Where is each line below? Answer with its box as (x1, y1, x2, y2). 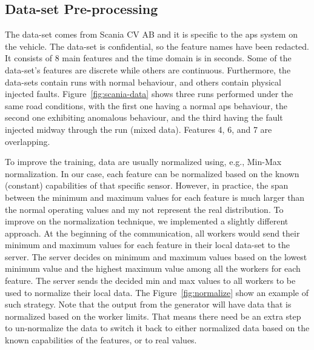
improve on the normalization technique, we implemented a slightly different (5, 215, 289, 227)
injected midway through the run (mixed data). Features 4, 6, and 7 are (5, 123, 272, 135)
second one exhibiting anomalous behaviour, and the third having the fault (5, 111, 283, 124)
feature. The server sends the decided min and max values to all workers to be (5, 274, 296, 287)
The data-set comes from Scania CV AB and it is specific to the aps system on (5, 28, 298, 41)
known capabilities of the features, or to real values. (5, 334, 197, 346)
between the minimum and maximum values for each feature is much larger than (5, 190, 305, 203)
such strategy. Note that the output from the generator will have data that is (5, 298, 292, 311)
